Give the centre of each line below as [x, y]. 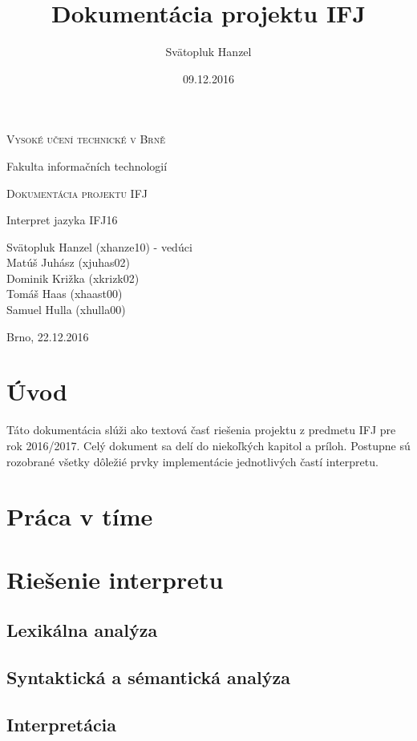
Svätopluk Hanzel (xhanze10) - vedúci [99, 246]
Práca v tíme [80, 516]
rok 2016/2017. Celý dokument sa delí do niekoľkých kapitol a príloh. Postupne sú [208, 445]
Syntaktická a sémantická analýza [148, 677]
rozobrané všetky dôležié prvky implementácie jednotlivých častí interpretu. [192, 461]
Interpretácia [62, 724]
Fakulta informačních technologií [87, 165]
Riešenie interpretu [115, 579]
